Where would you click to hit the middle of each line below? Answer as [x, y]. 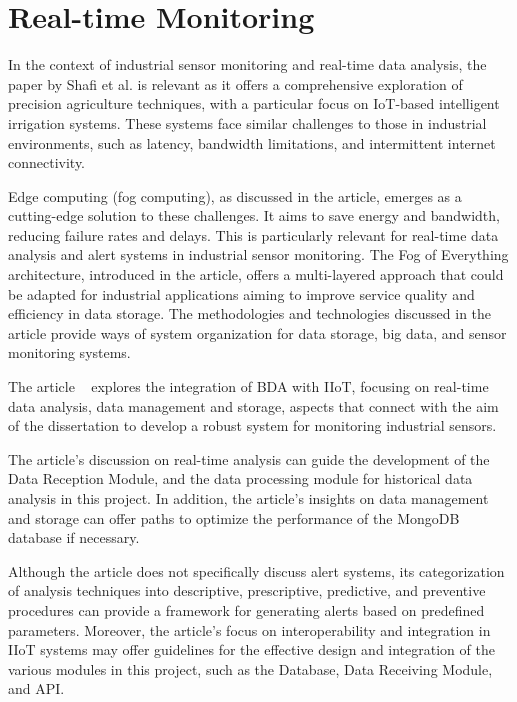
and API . [36, 688]
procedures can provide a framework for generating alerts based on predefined [246, 609]
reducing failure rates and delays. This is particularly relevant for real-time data [253, 234]
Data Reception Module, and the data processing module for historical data [240, 478]
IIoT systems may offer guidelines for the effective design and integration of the [251, 649]
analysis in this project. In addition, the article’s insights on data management [248, 498]
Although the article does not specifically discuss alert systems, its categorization [256, 570]
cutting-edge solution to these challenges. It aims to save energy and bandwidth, [254, 215]
